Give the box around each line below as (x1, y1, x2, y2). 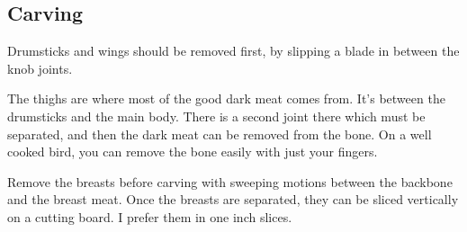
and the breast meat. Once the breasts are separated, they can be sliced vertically (7, 190, 459, 209)
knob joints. (7, 58, 73, 77)
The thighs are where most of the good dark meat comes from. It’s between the (7, 89, 445, 108)
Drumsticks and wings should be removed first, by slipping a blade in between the (7, 41, 460, 60)
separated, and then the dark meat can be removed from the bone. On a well (7, 124, 432, 143)
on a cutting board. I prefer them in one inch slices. (7, 207, 292, 226)
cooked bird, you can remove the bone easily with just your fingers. (7, 142, 378, 161)
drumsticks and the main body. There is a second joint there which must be (7, 106, 426, 125)
